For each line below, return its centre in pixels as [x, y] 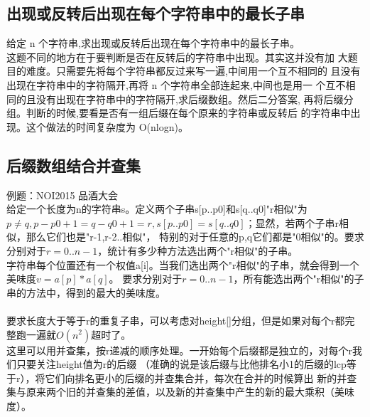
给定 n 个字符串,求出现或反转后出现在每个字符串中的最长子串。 [153, 43]
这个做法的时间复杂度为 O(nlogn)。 [107, 126]
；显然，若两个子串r [292, 222]
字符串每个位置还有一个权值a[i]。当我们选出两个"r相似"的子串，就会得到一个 [183, 264]
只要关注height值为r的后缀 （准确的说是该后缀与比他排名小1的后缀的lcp [181, 364]
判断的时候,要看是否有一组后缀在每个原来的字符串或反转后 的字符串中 [188, 113]
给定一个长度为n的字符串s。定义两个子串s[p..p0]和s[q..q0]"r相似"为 [157, 209]
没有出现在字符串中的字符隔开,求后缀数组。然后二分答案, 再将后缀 [190, 99]
